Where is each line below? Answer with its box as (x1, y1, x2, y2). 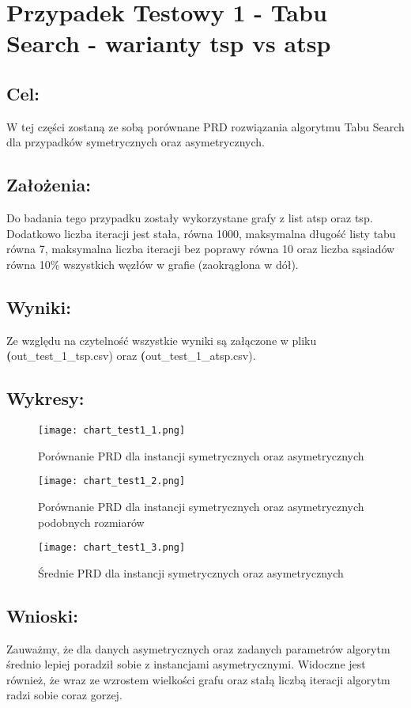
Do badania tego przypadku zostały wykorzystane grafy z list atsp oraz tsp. (6, 210, 373, 226)
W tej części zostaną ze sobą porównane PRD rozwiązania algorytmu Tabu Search (6, 118, 405, 134)
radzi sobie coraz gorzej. (6, 687, 123, 703)
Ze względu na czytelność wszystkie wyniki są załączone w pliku (6, 331, 317, 348)
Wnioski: (6, 603, 78, 627)
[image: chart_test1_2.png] (38, 475, 186, 487)
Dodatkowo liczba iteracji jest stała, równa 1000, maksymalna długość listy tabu (6, 225, 396, 241)
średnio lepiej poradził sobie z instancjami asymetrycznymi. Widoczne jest (6, 656, 366, 672)
